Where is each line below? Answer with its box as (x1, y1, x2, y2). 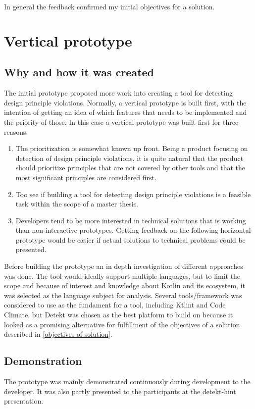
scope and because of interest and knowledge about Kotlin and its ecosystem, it (4, 280, 245, 291)
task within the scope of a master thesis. (15, 199, 139, 209)
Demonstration (4, 353, 82, 368)
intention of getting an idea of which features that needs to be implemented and (4, 107, 247, 117)
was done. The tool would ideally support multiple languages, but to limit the (4, 270, 241, 281)
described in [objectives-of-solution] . (4, 329, 112, 339)
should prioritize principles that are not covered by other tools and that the (15, 162, 246, 173)
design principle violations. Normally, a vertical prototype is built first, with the (4, 97, 247, 107)
